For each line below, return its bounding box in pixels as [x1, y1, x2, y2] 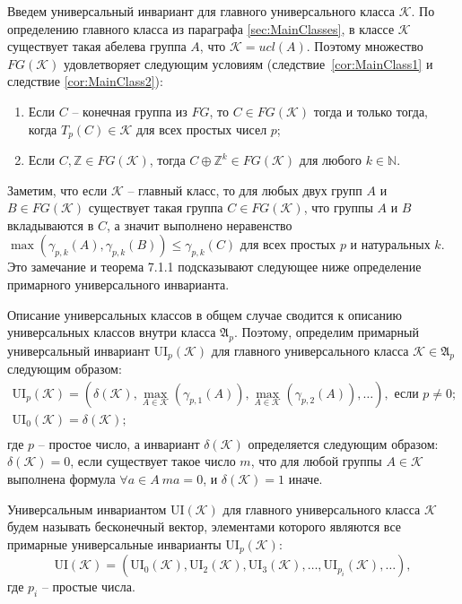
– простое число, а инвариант [38, 434, 200, 453]
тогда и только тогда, [313, 101, 428, 120]
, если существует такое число [70, 452, 236, 470]
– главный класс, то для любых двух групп [127, 180, 362, 199]
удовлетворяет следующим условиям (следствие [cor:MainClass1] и [64, 54, 433, 73]
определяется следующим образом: [248, 434, 439, 453]
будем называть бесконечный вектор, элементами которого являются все [7, 517, 401, 536]
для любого [299, 151, 362, 169]
